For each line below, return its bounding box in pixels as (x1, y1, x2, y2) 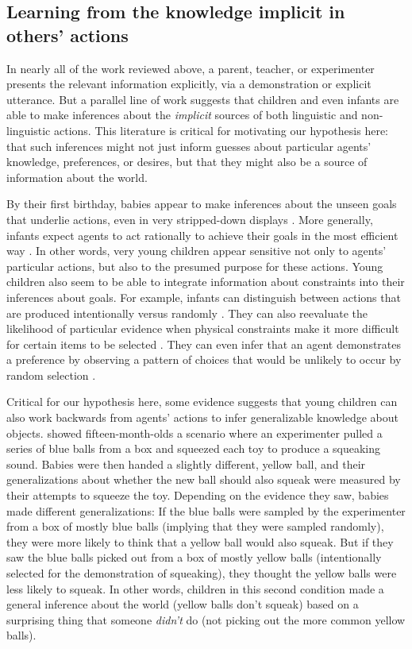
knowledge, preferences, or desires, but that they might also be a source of (6, 153, 368, 170)
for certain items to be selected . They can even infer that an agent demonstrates (6, 335, 402, 352)
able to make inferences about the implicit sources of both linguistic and (6, 106, 358, 123)
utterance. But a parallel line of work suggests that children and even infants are (6, 91, 399, 107)
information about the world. (6, 168, 148, 185)
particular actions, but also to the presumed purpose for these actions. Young (6, 257, 383, 274)
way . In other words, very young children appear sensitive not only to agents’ (6, 242, 387, 259)
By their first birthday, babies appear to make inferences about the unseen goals (6, 195, 397, 212)
